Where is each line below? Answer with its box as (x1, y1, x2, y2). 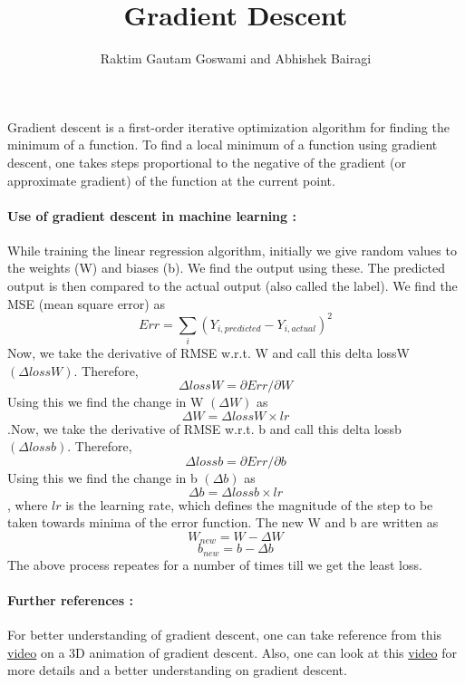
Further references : (7, 590, 133, 609)
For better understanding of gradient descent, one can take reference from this (7, 625, 442, 644)
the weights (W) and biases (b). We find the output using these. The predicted (7, 258, 446, 277)
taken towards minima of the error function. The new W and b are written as (7, 513, 439, 532)
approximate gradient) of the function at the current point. (7, 170, 335, 189)
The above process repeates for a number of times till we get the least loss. (7, 555, 422, 574)
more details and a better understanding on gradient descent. (7, 661, 347, 680)
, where (7, 495, 48, 514)
